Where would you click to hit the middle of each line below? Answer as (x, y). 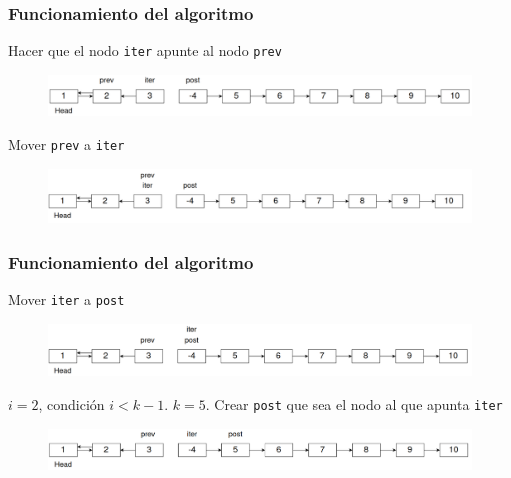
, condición (71, 403)
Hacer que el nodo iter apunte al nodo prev (145, 50)
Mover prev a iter (66, 143)
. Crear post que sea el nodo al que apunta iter (354, 403)
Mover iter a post (66, 299)
